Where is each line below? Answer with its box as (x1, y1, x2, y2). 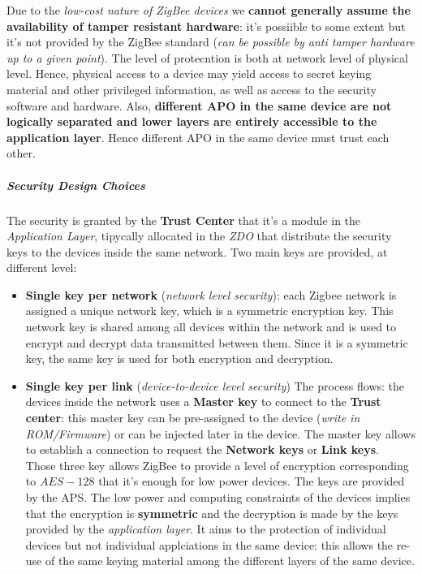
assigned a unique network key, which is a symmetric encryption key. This (25, 302, 394, 319)
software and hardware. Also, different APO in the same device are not (6, 97, 392, 114)
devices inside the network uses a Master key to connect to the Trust (25, 393, 381, 410)
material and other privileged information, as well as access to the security (6, 80, 377, 97)
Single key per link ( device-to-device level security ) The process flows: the (25, 377, 405, 394)
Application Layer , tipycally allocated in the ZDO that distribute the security (6, 227, 392, 244)
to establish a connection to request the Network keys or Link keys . (25, 441, 379, 458)
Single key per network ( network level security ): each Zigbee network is (25, 286, 397, 303)
